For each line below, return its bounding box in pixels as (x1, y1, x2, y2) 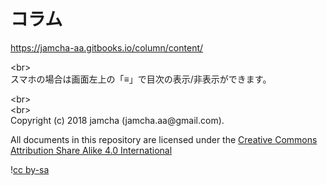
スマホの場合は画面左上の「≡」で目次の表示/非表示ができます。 (10, 73, 272, 85)
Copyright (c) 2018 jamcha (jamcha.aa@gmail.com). (10, 114, 225, 126)
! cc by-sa (10, 163, 50, 175)
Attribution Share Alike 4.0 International (10, 144, 173, 156)
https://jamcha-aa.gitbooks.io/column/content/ (10, 41, 204, 54)
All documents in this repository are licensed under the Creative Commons (10, 133, 318, 145)
